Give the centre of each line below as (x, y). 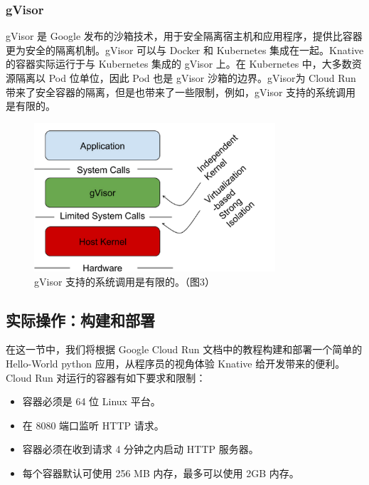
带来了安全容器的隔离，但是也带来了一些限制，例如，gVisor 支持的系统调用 (181, 92)
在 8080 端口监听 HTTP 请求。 (93, 425)
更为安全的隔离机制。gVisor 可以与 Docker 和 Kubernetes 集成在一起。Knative (185, 49)
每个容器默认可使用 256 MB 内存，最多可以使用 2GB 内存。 (161, 473)
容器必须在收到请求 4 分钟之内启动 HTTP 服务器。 (140, 449)
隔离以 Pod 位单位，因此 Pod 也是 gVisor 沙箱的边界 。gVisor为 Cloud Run (186, 78)
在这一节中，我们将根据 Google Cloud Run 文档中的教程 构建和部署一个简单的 (184, 349)
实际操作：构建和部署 (80, 319)
